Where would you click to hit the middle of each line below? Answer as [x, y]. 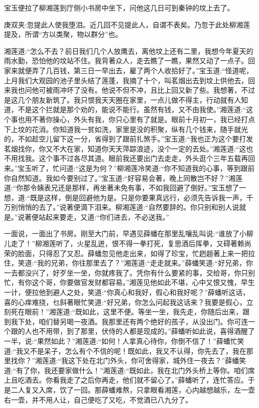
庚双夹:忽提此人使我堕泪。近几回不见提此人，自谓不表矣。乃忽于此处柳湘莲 [127, 24]
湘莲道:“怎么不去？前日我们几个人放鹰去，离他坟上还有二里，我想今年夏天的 [129, 51]
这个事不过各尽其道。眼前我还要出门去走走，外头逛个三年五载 [140, 158]
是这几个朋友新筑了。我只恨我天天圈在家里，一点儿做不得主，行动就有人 [123, 99]
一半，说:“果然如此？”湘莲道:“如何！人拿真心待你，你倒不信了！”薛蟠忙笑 [124, 341]
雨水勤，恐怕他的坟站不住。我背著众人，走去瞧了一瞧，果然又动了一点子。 [126, 61]
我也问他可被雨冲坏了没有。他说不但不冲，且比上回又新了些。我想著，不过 [133, 90]
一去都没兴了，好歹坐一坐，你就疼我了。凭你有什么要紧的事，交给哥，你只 [126, 272]
